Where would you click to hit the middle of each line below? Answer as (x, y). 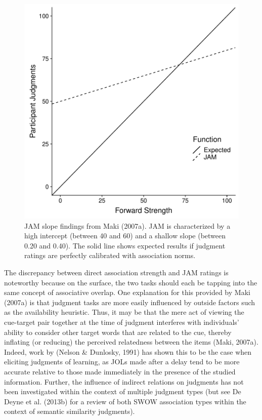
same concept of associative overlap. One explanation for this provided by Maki (127, 292)
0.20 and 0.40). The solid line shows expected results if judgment (125, 245)
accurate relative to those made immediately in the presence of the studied (120, 371)
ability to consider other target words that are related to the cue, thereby (118, 332)
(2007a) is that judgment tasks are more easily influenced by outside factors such (130, 302)
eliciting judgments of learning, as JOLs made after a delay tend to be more (122, 362)
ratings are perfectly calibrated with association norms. (110, 255)
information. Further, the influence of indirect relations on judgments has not (124, 381)
